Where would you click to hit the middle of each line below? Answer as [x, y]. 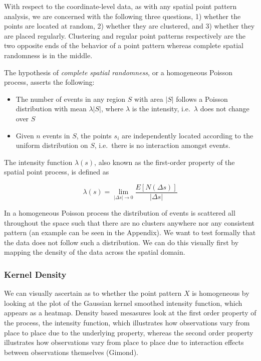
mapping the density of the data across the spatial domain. [95, 252]
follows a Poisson [202, 99]
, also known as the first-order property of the [165, 162]
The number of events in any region [71, 99]
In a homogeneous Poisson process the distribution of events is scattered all [120, 212]
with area [149, 99]
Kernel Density [35, 274]
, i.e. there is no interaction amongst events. [162, 145]
